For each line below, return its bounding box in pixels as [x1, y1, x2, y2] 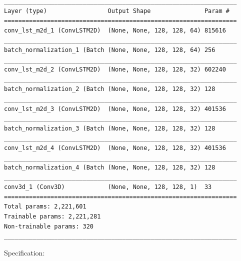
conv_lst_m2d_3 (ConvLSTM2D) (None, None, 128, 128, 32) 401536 [4, 105, 226, 112]
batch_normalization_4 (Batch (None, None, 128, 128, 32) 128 [4, 164, 215, 171]
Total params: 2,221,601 [4, 203, 86, 210]
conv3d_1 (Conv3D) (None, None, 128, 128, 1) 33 [4, 183, 212, 191]
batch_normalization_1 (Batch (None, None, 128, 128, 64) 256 [4, 46, 215, 53]
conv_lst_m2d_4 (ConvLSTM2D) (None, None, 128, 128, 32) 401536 [4, 144, 226, 151]
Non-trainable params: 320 [4, 222, 93, 230]
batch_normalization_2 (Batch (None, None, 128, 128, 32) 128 [4, 85, 215, 93]
